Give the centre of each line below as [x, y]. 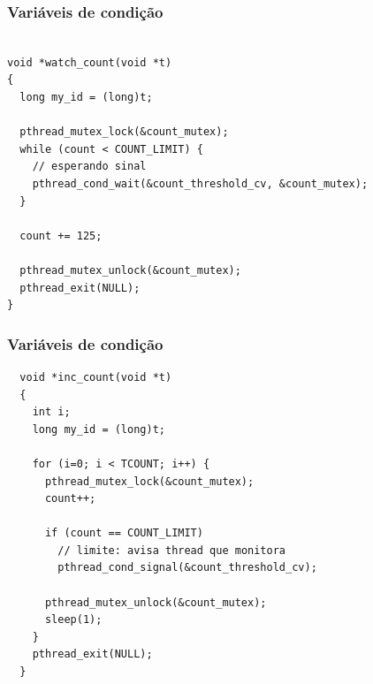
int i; [51, 412]
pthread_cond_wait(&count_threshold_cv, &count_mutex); [200, 183]
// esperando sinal [89, 167]
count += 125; [61, 236]
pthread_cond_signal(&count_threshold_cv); [187, 568]
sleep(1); [73, 620]
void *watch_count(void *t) [90, 62]
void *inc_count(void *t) [96, 377]
